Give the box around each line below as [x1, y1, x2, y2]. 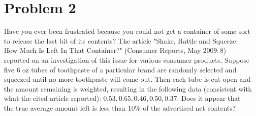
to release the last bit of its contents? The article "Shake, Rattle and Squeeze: [4, 35, 238, 46]
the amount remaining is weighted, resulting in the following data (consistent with [4, 83, 252, 93]
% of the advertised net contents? [134, 102, 236, 113]
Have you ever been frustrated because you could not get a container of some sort [4, 26, 251, 36]
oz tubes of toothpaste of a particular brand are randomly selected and [22, 64, 237, 74]
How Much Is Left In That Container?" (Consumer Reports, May [4, 45, 201, 55]
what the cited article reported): [4, 93, 101, 103]
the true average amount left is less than [4, 102, 126, 113]
